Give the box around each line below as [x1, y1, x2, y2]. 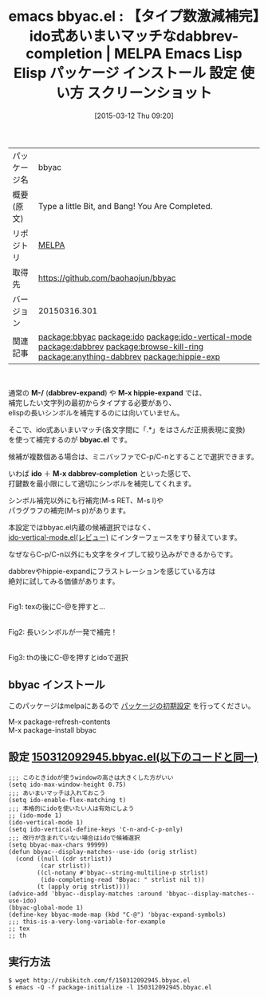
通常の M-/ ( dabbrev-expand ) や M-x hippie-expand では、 [8, 387, 207, 397]
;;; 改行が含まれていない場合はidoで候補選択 [8, 834, 140, 842]
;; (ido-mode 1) [8, 811, 62, 820]
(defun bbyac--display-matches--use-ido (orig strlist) [8, 848, 198, 855]
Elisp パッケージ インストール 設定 [13, 65, 238, 82]
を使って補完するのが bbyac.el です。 [8, 435, 132, 444]
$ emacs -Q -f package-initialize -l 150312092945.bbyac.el [8, 984, 213, 992]
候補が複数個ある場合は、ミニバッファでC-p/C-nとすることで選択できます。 [8, 451, 258, 461]
